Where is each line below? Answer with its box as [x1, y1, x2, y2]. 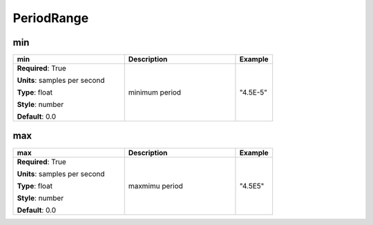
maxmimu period [128, 181, 183, 190]
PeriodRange [12, 10, 89, 26]
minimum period [128, 88, 182, 97]
